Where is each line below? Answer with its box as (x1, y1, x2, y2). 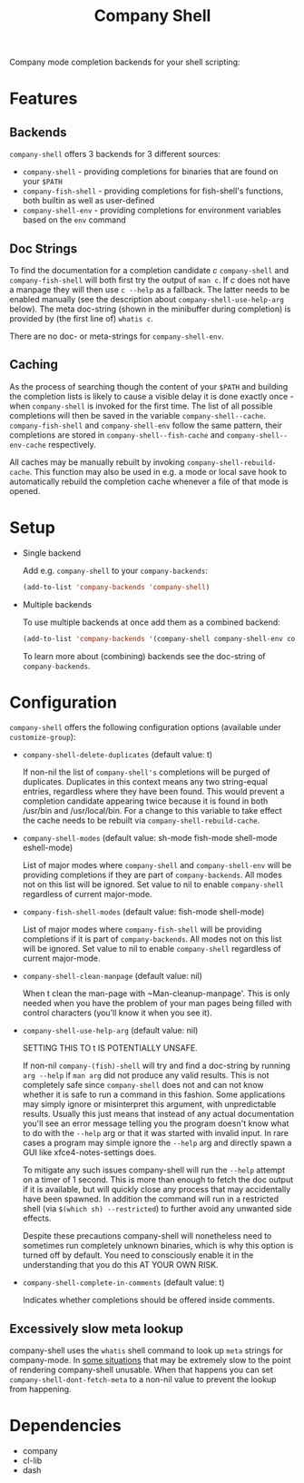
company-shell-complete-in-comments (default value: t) (22, 1277, 225, 1288)
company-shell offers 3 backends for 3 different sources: (9, 149, 221, 160)
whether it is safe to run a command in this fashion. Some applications (22, 1089, 286, 1100)
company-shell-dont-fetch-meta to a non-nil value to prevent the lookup (9, 1374, 277, 1385)
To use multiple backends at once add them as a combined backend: (22, 617, 281, 628)
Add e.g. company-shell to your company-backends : (22, 565, 209, 576)
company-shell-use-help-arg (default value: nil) (22, 1025, 199, 1036)
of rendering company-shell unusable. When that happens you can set (9, 1364, 274, 1376)
